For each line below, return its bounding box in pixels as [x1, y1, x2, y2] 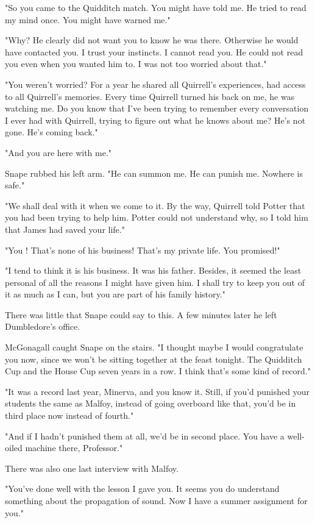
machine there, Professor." [25, 441, 123, 454]
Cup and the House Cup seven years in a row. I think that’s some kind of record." [5, 365, 311, 377]
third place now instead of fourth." [5, 409, 134, 422]
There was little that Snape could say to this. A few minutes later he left [5, 308, 277, 321]
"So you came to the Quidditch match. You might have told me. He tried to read [5, 1, 306, 13]
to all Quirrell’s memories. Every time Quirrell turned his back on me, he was [5, 90, 295, 102]
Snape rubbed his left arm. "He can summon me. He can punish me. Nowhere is [5, 166, 303, 179]
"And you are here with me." [5, 146, 112, 158]
